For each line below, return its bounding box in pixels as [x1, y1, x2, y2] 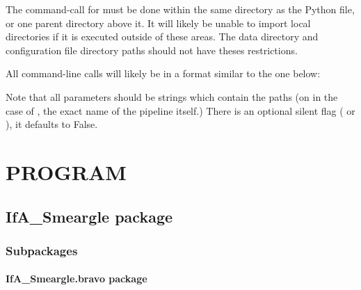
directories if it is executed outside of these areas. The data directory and [6, 29, 319, 44]
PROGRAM [6, 157, 127, 186]
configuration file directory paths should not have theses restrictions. [6, 42, 298, 57]
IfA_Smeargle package [6, 205, 173, 227]
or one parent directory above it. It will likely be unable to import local [6, 15, 311, 30]
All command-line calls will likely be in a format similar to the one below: [6, 66, 321, 81]
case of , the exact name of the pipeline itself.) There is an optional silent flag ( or [6, 103, 355, 118]
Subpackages [6, 241, 78, 259]
